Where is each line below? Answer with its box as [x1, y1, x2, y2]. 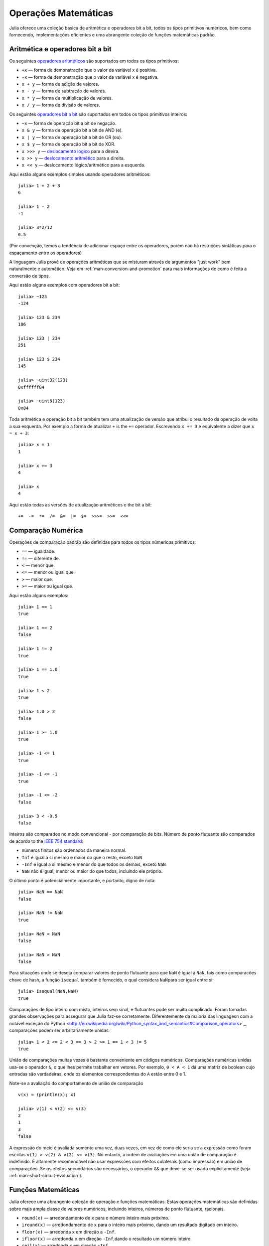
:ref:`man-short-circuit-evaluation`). [9, 1173, 83, 1179]
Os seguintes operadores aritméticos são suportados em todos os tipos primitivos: [9, 58, 179, 64]
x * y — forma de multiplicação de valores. [21, 95, 113, 101]
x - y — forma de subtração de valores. [21, 88, 107, 94]
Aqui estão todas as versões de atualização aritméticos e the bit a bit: [9, 501, 152, 508]
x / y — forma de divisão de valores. [21, 102, 100, 108]
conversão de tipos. [9, 273, 50, 279]
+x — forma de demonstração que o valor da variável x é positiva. [21, 67, 157, 73]
